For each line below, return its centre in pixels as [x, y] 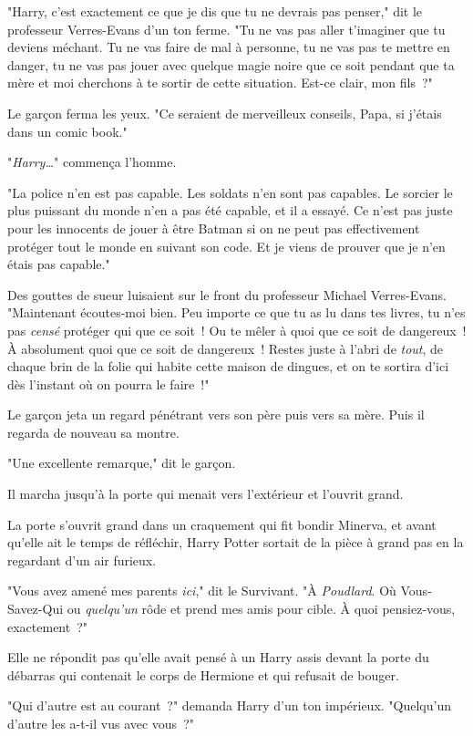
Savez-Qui [36, 609]
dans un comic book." [67, 131]
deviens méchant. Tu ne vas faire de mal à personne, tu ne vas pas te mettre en [229, 47]
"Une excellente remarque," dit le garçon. [122, 463]
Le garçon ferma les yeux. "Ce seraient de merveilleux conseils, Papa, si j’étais [225, 113]
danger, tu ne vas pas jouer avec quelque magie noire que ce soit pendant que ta [231, 64]
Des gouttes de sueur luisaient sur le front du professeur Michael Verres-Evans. [227, 294]
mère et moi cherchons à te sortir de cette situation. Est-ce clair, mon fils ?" [220, 83]
